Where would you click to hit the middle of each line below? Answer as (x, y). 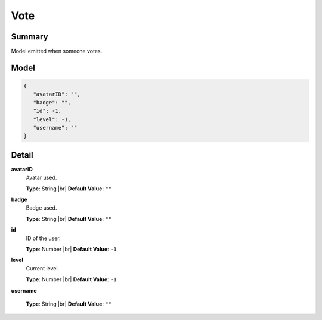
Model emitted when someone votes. (57, 51)
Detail (22, 155)
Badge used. (41, 208)
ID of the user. (43, 238)
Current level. (43, 268)
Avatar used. (41, 178)
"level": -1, (52, 119)
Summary (30, 37)
